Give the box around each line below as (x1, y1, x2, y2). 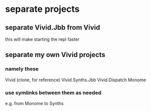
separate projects (5, 3, 80, 15)
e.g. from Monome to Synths (5, 100, 64, 106)
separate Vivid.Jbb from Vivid (5, 23, 100, 32)
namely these (5, 65, 39, 72)
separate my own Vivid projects (5, 51, 106, 59)
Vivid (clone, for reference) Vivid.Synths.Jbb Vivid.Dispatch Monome (5, 77, 147, 83)
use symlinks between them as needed (5, 89, 102, 96)
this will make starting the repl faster (5, 36, 80, 42)
